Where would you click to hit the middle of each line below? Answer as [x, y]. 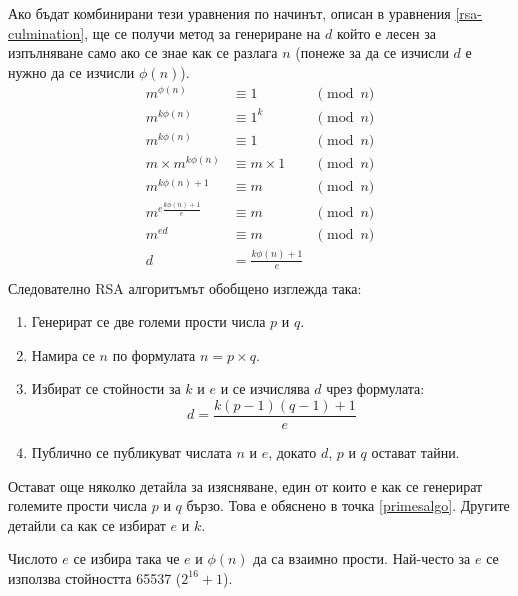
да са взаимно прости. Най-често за [362, 558]
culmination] [46, 32]
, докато [292, 451]
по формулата [154, 354]
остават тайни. [415, 451]
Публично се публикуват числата [131, 451]
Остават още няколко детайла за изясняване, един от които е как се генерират [245, 485]
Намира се [63, 354]
